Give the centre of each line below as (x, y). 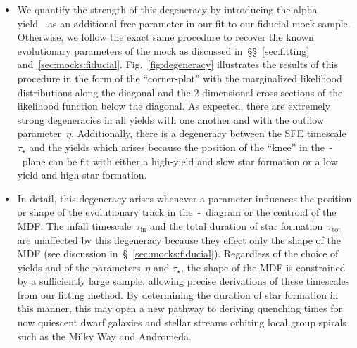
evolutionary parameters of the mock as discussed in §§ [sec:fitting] (163, 50)
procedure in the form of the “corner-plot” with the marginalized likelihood (180, 78)
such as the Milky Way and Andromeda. (104, 336)
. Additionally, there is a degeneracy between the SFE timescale (209, 133)
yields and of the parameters (79, 267)
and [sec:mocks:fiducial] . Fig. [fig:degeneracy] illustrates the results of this (177, 64)
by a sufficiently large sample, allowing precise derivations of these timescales (183, 281)
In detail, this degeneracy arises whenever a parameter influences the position (184, 198)
